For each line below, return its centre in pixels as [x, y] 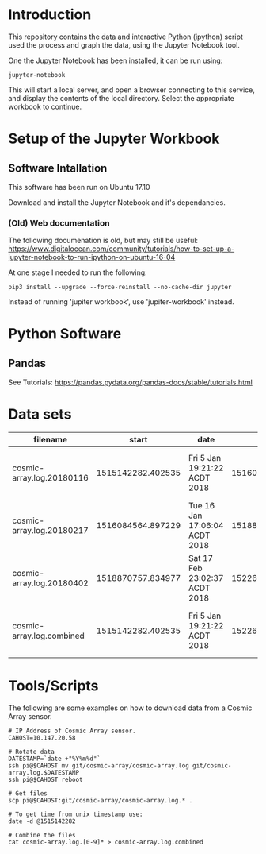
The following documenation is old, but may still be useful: [103, 241]
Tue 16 [202, 506]
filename [50, 440]
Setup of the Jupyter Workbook [114, 139]
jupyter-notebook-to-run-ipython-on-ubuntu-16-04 [92, 257]
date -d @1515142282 [42, 821]
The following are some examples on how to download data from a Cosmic [130, 708]
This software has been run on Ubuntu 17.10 [79, 187]
